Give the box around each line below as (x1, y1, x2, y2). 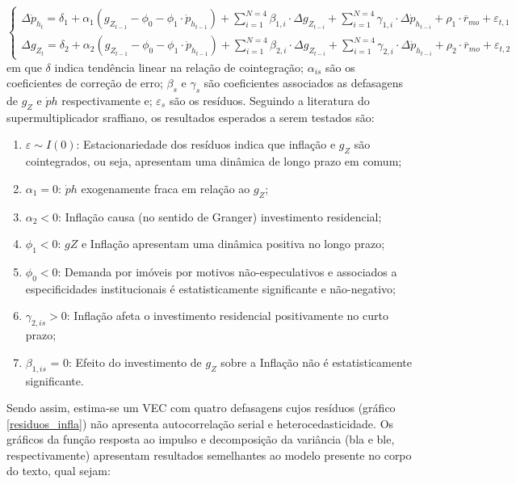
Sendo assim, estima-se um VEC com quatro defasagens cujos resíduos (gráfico (6, 399, 396, 416)
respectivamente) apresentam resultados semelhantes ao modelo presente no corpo (6, 446, 412, 463)
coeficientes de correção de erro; (6, 74, 163, 91)
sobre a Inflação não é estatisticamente (220, 353, 412, 370)
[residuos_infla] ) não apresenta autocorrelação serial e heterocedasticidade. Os (6, 415, 394, 431)
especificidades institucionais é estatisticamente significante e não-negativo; (25, 280, 396, 297)
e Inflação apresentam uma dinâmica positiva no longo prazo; (81, 235, 385, 252)
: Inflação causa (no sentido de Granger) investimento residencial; (58, 208, 382, 225)
